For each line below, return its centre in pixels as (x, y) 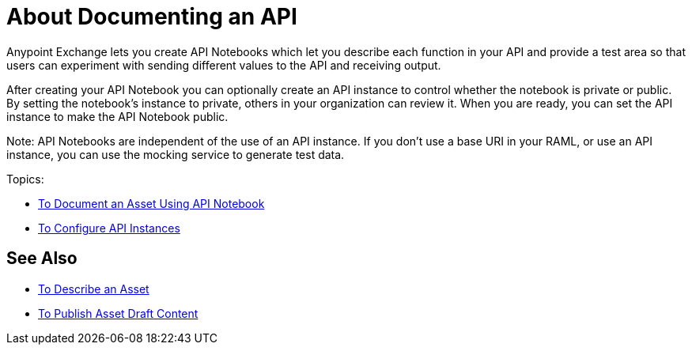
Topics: (25, 179)
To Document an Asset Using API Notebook (151, 203)
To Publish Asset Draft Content (118, 313)
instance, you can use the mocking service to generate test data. (176, 154)
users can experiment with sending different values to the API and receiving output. (224, 65)
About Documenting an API (152, 17)
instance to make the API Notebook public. (117, 116)
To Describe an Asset (94, 289)
